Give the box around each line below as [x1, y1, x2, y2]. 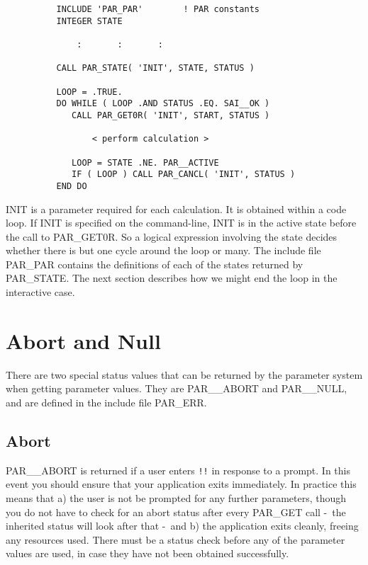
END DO [56, 181, 87, 191]
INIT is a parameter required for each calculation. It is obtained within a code [6, 201, 347, 216]
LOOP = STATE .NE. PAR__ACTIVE [72, 157, 219, 168]
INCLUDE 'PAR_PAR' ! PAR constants [56, 4, 260, 14]
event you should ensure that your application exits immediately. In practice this [6, 476, 357, 491]
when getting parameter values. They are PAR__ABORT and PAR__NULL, [6, 381, 347, 396]
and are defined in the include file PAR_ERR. [6, 394, 207, 409]
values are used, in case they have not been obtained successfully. [6, 546, 289, 561]
